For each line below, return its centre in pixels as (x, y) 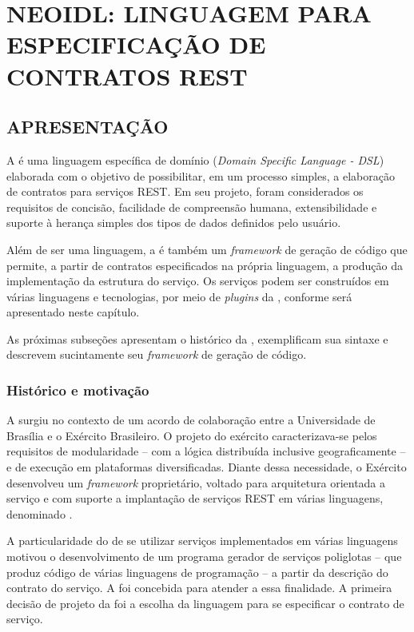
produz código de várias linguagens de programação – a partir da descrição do (197, 572)
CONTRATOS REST (127, 76)
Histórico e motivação (78, 390)
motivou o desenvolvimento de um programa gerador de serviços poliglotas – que (204, 556)
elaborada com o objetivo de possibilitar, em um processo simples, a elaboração (201, 175)
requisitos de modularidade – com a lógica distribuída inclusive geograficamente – (206, 451)
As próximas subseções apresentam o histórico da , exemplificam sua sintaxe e (197, 338)
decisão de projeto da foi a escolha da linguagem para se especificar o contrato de (205, 603)
